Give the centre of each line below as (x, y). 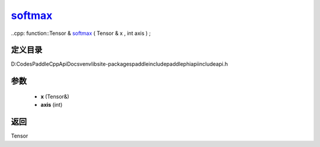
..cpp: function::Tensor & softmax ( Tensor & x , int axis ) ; (81, 33)
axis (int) (52, 105)
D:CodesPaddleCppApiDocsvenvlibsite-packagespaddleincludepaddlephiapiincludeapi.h (119, 64)
